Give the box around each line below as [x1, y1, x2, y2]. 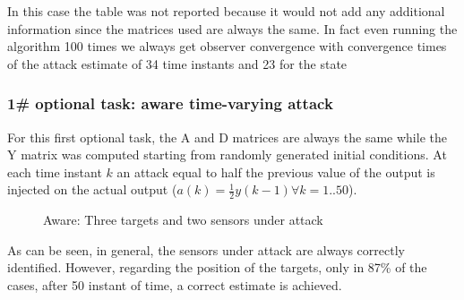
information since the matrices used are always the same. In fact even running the [7, 19, 458, 38]
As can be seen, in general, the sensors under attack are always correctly [7, 240, 405, 259]
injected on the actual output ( [7, 180, 177, 199]
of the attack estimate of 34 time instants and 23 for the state [7, 54, 348, 73]
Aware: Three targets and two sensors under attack [43, 210, 323, 229]
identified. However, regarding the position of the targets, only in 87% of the [7, 258, 427, 277]
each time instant [7, 162, 102, 181]
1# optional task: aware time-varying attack [7, 92, 333, 115]
